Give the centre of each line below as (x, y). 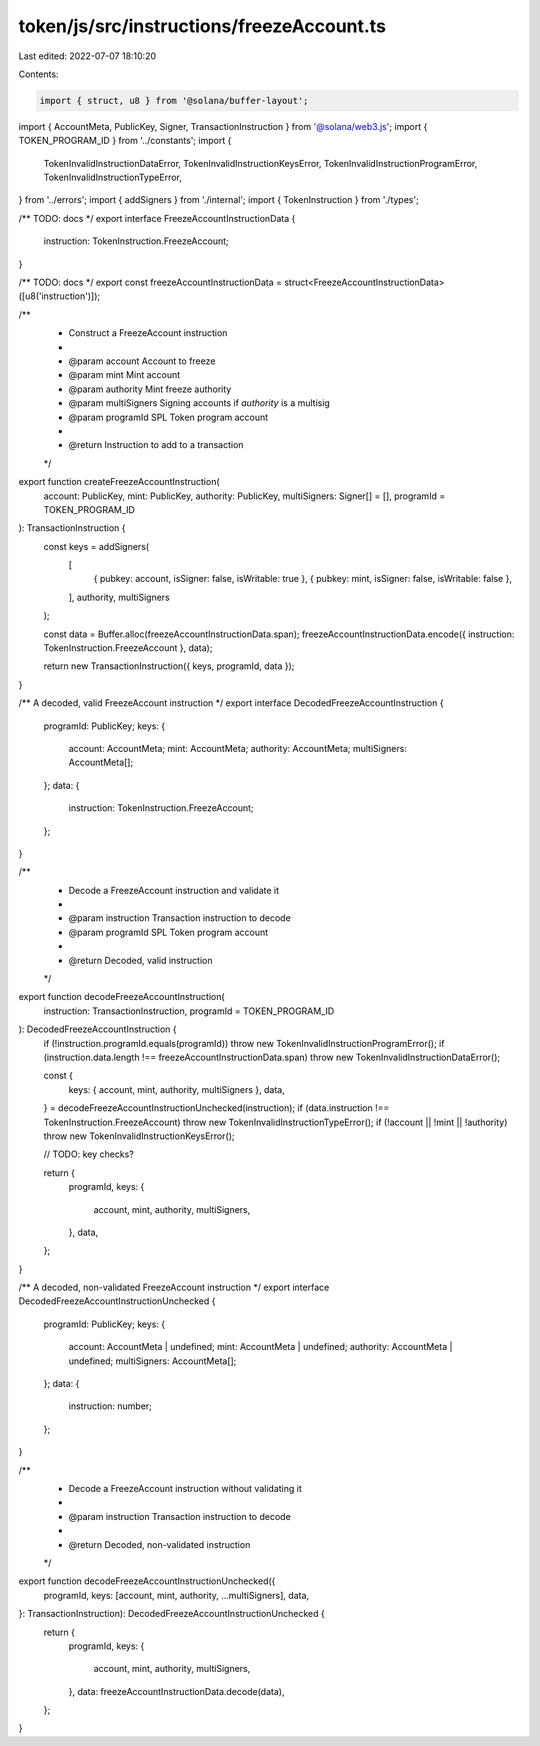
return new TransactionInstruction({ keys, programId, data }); (169, 666)
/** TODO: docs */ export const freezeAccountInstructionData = (150, 282)
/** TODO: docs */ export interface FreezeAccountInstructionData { (157, 218)
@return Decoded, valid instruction (140, 960)
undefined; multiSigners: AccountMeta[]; (152, 1361)
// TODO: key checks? (88, 1154)
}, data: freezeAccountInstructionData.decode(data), (176, 1691)
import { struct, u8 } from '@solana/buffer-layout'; (174, 100)
